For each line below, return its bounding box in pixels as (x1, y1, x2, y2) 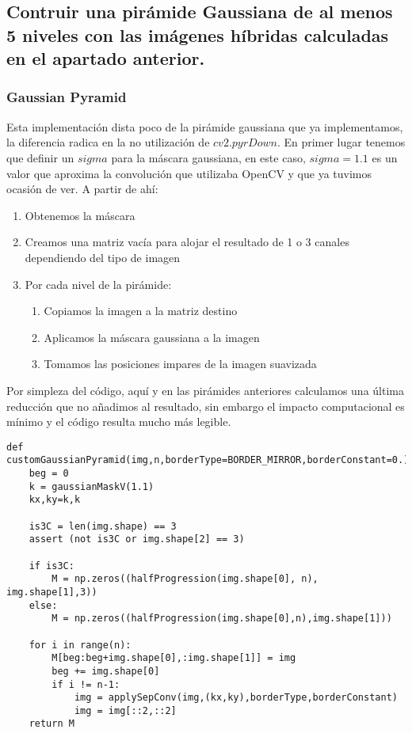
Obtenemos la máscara (25, 207, 135, 223)
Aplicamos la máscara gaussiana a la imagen (44, 329, 260, 345)
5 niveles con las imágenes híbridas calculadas (6, 22, 389, 47)
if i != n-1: (51, 678, 120, 690)
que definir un (6, 149, 74, 165)
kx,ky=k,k (29, 494, 81, 506)
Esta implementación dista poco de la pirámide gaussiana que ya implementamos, (6, 118, 403, 135)
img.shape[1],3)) (6, 586, 97, 598)
